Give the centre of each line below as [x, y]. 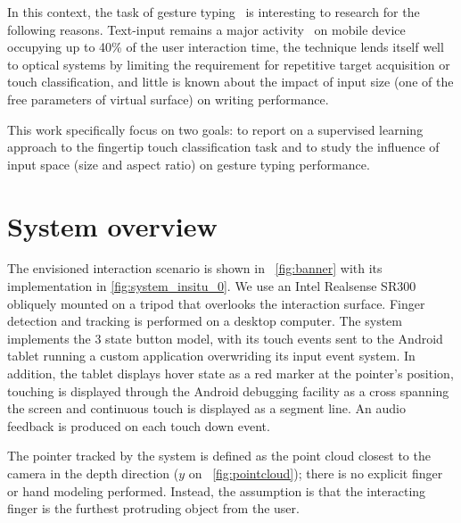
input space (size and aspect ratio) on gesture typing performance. [189, 164]
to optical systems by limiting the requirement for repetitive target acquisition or [229, 64]
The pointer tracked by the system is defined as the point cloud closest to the [219, 456]
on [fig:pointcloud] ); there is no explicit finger [316, 473]
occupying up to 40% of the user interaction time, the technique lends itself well [226, 47]
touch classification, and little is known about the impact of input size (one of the [230, 82]
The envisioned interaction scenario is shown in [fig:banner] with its [195, 268]
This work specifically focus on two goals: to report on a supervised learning [215, 129]
